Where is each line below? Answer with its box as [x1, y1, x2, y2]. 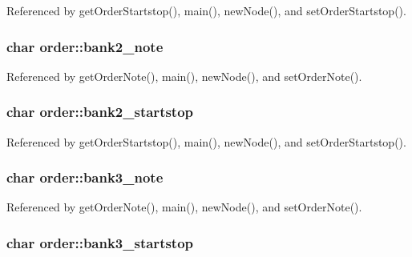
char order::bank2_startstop [6, 102, 194, 122]
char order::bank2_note [6, 36, 164, 56]
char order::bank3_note [6, 167, 164, 187]
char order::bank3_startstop [6, 232, 194, 252]
